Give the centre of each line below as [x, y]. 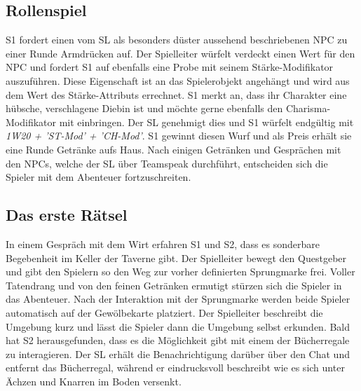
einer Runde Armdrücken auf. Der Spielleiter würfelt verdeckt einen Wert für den [180, 53]
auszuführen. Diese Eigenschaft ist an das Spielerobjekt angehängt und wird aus [178, 80]
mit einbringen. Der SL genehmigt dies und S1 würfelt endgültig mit [206, 122]
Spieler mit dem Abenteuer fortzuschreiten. [98, 177]
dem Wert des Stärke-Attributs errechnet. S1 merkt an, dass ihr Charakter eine [176, 94]
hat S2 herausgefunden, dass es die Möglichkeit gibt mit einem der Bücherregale [178, 340]
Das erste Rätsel [67, 215]
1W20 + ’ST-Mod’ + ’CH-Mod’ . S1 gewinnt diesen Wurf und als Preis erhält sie [179, 136]
